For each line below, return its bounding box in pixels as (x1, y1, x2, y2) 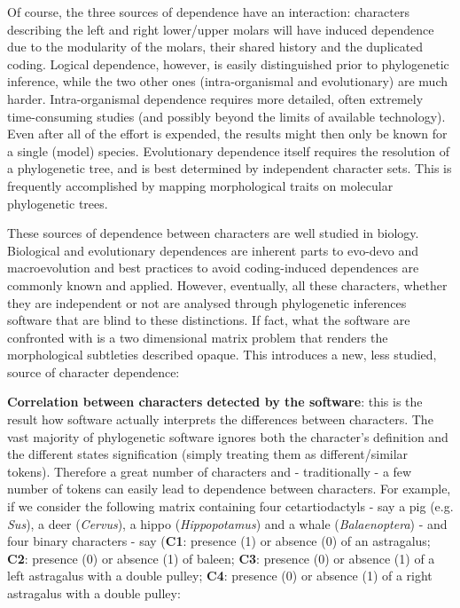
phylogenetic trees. (7, 193, 108, 212)
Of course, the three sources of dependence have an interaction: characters (7, 3, 409, 20)
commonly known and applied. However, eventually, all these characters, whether (7, 275, 448, 294)
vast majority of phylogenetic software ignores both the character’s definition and (7, 427, 448, 446)
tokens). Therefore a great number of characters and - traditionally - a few (7, 462, 412, 480)
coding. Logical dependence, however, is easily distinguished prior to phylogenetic (7, 54, 449, 73)
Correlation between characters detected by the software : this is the (7, 392, 423, 411)
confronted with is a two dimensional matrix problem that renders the (7, 328, 388, 346)
